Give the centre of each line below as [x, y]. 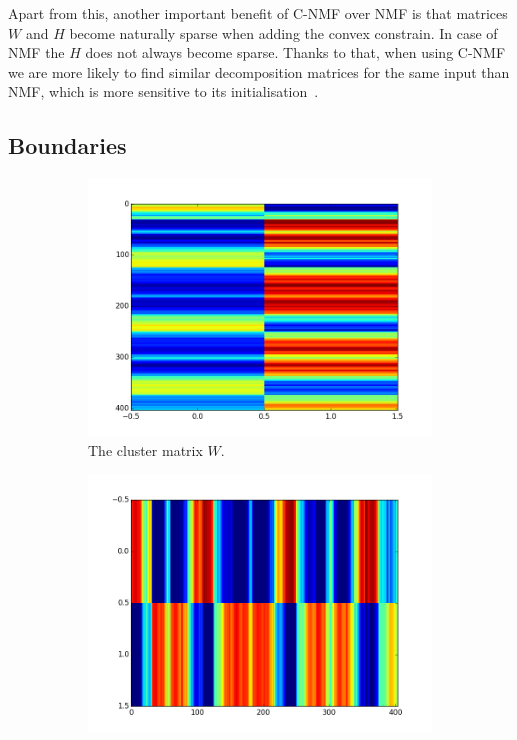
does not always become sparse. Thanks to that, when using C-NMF [295, 52]
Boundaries [67, 145]
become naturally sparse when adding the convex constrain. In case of [283, 32]
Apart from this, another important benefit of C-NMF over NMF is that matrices [258, 13]
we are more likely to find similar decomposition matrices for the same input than [259, 71]
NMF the [36, 52]
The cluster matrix [145, 449]
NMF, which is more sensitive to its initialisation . [163, 91]
